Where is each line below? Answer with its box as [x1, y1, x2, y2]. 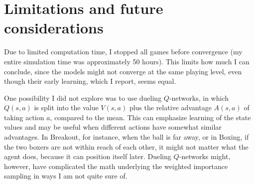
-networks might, [179, 151, 231, 162]
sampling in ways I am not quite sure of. [4, 171, 127, 181]
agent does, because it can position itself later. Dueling [4, 151, 171, 162]
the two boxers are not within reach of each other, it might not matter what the [4, 141, 249, 152]
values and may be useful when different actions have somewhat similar [4, 122, 222, 132]
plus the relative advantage [129, 102, 212, 113]
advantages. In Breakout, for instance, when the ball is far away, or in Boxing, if [4, 132, 249, 142]
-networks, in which [169, 92, 229, 103]
